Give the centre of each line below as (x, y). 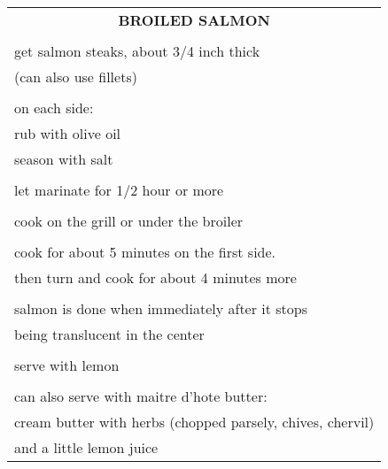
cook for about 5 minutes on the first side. (145, 252)
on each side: (54, 108)
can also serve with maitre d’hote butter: (141, 396)
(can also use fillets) (76, 77)
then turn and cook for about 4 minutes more (155, 277)
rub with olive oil (68, 133)
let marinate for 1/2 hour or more (119, 190)
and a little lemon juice (86, 447)
